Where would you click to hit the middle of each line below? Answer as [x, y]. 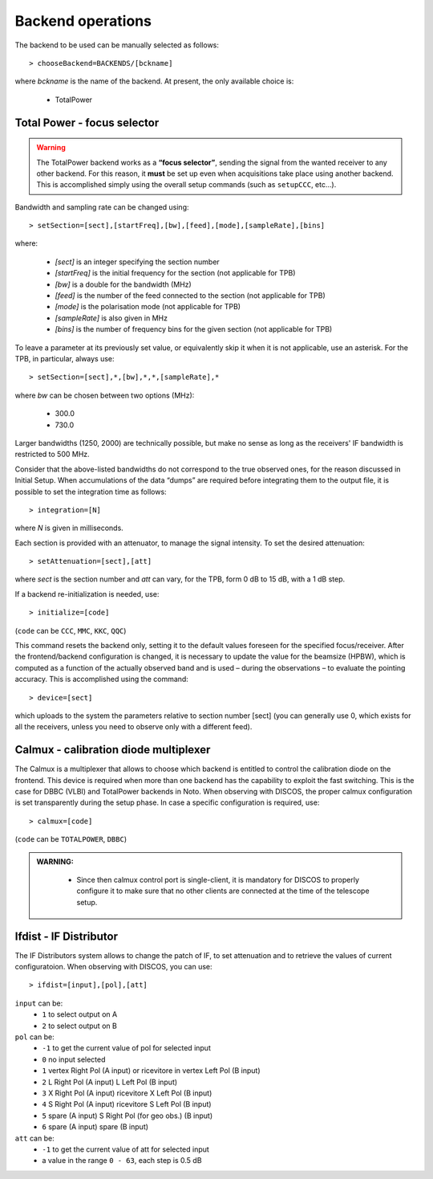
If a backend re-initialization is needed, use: [87, 594]
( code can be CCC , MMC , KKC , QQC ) [71, 630]
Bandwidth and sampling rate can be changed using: [102, 207]
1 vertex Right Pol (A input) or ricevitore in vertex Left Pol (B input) [151, 1071]
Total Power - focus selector [87, 122]
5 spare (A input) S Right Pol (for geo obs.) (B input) [127, 1116]
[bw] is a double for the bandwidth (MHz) [123, 284]
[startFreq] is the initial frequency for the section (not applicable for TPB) [175, 273]
